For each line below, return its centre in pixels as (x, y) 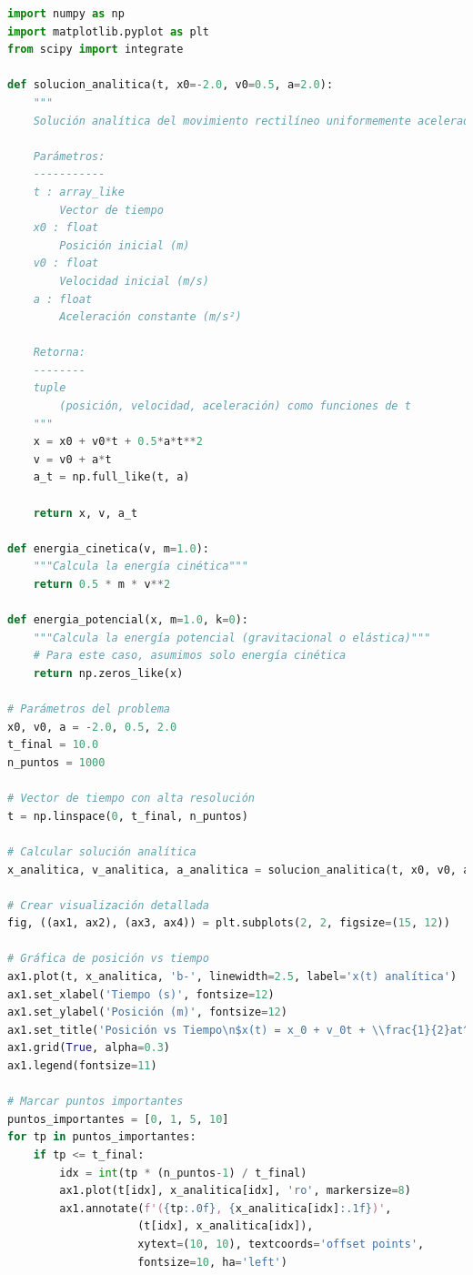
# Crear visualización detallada (108, 905)
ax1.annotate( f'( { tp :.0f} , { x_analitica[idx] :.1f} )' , (226, 1208)
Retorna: (59, 353)
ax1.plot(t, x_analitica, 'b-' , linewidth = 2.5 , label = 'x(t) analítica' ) (232, 977)
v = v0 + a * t (72, 459)
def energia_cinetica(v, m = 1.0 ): (108, 548)
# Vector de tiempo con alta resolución (131, 799)
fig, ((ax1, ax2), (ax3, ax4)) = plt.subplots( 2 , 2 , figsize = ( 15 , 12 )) (229, 923)
